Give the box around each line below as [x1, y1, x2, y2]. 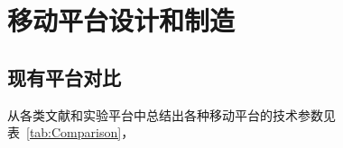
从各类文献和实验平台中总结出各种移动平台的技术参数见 [7, 105, 336, 124]
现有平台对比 [7, 63, 121, 91]
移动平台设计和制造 [7, 2, 236, 39]
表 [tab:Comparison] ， [7, 123, 134, 142]
